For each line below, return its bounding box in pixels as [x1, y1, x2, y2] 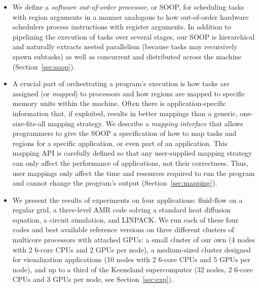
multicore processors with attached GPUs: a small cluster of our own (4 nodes [12, 234, 255, 245]
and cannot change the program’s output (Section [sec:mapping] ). [12, 177, 217, 188]
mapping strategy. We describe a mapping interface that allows [48, 118, 243, 128]
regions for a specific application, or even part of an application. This [12, 137, 228, 148]
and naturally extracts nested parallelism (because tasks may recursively [12, 41, 238, 52]
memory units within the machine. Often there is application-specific [12, 98, 226, 109]
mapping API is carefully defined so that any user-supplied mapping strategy [12, 148, 252, 158]
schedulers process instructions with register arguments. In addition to [12, 21, 231, 32]
